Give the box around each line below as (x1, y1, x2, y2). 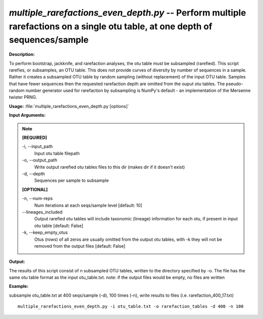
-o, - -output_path (22, 157, 57, 163)
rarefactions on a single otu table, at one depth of (9, 21, 213, 32)
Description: (9, 52, 35, 57)
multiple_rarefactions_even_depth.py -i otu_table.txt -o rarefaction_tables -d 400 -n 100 (18, 304, 244, 309)
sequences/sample (9, 35, 89, 46)
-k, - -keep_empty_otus (22, 230, 68, 235)
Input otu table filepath (34, 150, 80, 156)
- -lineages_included (22, 209, 63, 215)
